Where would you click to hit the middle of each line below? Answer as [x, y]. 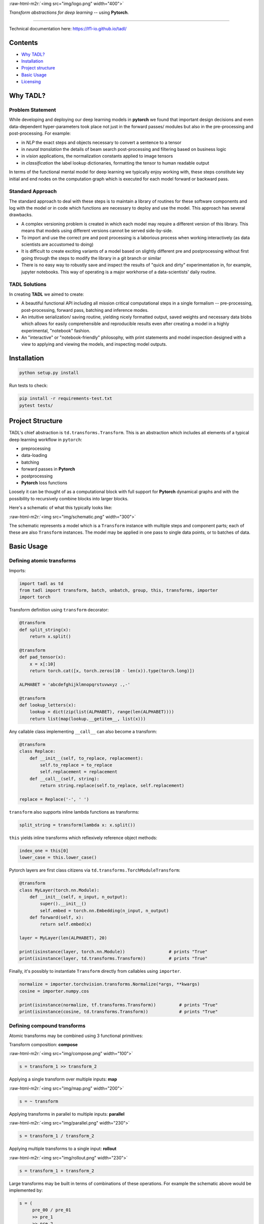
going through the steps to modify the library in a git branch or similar [91, 258]
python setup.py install [49, 373]
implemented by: [26, 1190]
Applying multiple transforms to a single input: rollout [63, 1149]
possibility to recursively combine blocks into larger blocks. [69, 498]
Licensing [31, 82]
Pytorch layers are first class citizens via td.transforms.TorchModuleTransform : [95, 870]
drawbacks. [21, 215]
